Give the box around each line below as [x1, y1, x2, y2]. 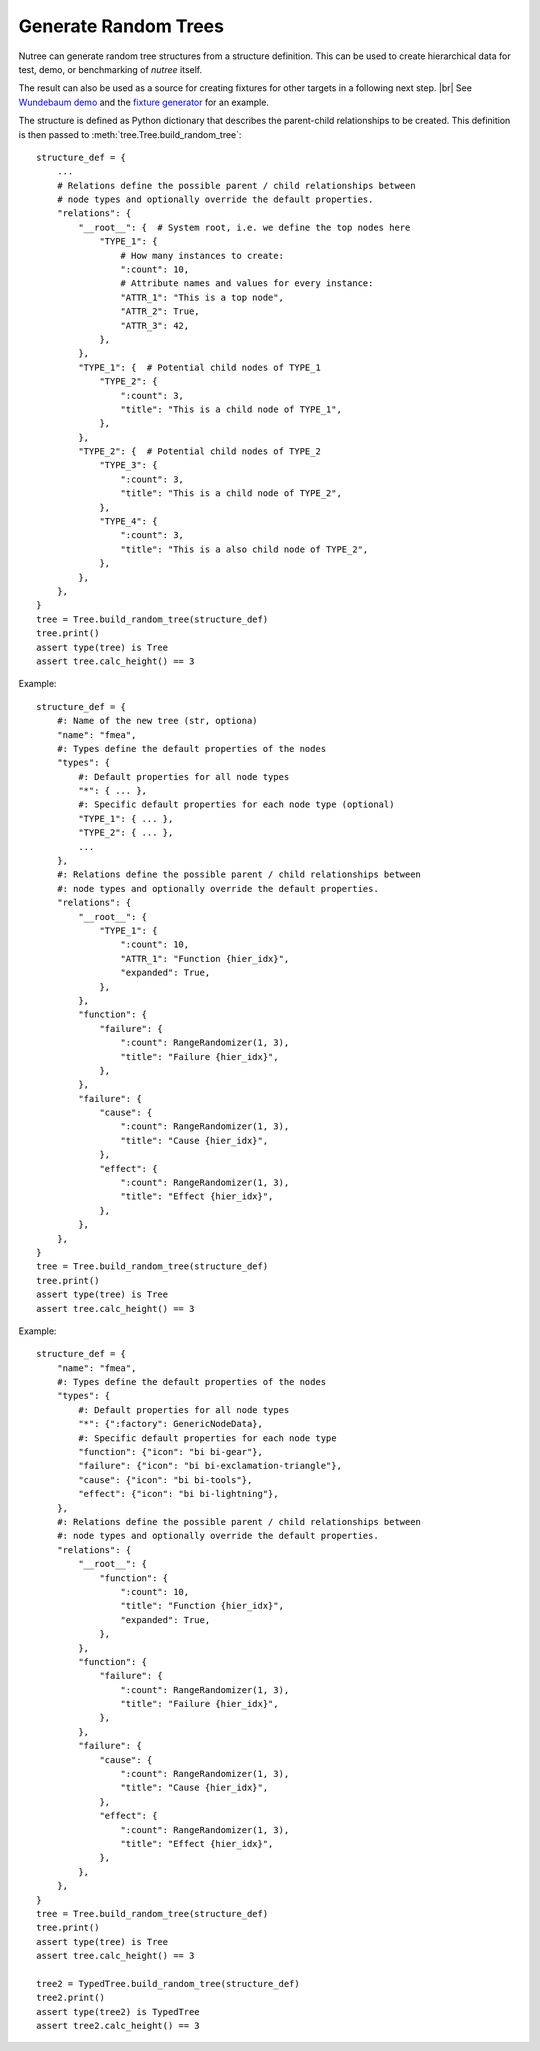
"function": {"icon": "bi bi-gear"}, [78, 1446, 264, 1458]
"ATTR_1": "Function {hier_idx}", [120, 953, 290, 964]
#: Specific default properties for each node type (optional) [78, 799, 395, 810]
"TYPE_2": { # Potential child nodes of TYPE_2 [78, 446, 322, 457]
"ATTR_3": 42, [120, 320, 190, 331]
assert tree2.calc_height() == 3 [36, 2020, 200, 2032]
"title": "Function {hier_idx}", [120, 1600, 285, 1612]
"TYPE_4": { [99, 516, 158, 527]
